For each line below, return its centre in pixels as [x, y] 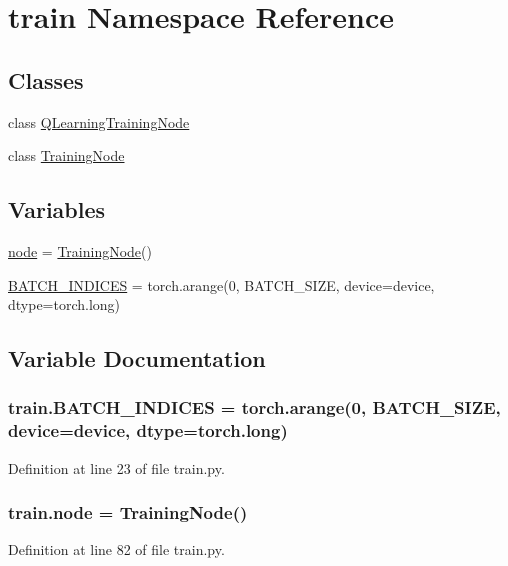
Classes [46, 79]
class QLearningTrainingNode [99, 121]
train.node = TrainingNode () [128, 512]
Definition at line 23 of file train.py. [116, 467]
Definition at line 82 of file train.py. [116, 549]
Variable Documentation [137, 358]
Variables [57, 209]
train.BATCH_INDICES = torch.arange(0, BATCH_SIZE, [254, 407]
